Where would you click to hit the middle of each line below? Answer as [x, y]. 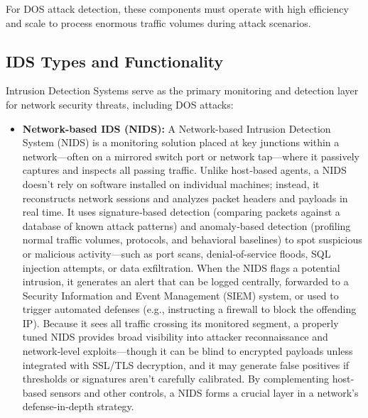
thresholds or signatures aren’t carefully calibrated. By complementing [176, 379]
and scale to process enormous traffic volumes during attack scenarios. [158, 22]
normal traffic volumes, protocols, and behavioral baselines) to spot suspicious [192, 240]
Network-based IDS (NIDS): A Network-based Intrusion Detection [177, 128]
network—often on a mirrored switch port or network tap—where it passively [191, 156]
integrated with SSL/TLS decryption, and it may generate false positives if [186, 364]
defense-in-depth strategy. [78, 406]
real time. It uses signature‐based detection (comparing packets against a [181, 212]
